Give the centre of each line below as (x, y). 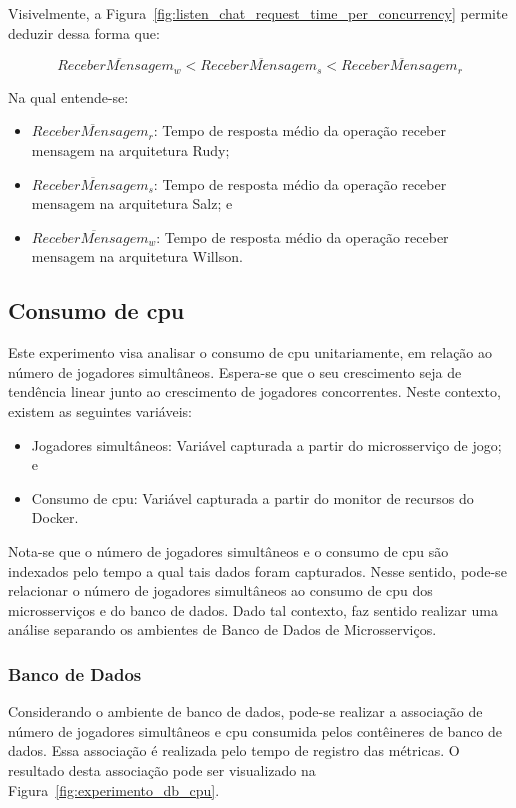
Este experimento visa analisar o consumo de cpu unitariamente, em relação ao (250, 352)
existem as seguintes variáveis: (100, 411)
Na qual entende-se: (68, 96)
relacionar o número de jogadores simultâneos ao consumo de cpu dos (220, 590)
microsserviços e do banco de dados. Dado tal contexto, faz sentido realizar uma (253, 609)
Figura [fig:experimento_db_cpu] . (114, 789)
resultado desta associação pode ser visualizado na (162, 769)
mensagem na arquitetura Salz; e (132, 203)
